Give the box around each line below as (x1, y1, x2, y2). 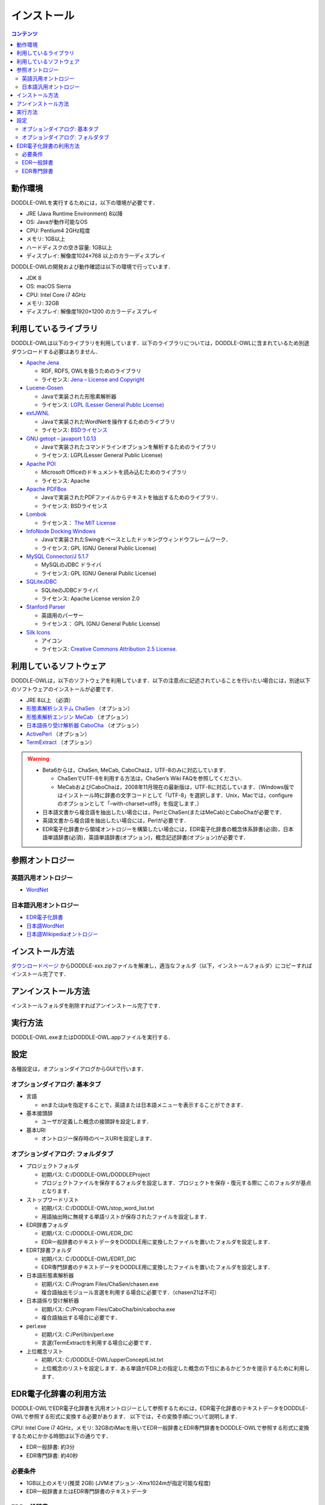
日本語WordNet (26, 922, 64, 929)
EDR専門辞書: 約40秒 (26, 1451, 78, 1459)
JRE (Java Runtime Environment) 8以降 (26, 210, 123, 217)
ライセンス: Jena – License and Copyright (41, 376, 144, 383)
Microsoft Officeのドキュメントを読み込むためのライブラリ (41, 468, 187, 476)
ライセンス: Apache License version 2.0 (41, 595, 140, 602)
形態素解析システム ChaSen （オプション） (26, 705, 134, 712)
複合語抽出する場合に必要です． (41, 1314, 120, 1321)
